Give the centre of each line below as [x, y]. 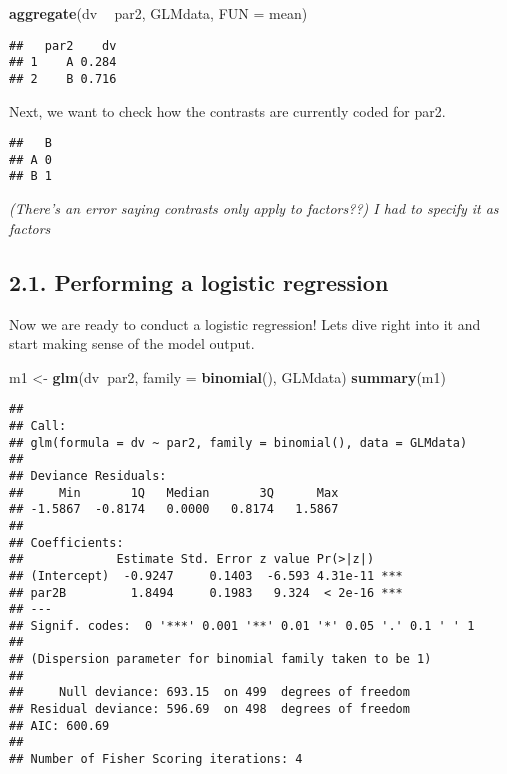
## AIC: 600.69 [59, 725]
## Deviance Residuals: [88, 475]
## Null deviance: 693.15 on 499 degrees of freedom [209, 692]
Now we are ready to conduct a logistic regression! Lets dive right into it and [245, 323]
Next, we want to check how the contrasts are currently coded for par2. [227, 110]
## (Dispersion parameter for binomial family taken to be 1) [220, 659]
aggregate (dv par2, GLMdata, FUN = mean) [158, 13]
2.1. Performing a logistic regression [199, 281]
